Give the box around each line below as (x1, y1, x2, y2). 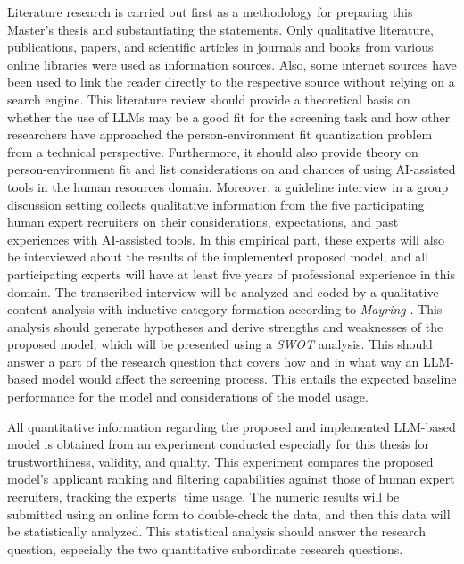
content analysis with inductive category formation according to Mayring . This (7, 300, 443, 319)
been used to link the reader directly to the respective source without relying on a (7, 72, 455, 91)
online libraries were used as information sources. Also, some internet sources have (7, 54, 457, 73)
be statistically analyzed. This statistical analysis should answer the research (7, 522, 427, 541)
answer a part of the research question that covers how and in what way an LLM (7, 352, 451, 370)
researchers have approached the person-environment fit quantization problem (7, 125, 433, 144)
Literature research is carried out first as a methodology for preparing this (7, 3, 413, 21)
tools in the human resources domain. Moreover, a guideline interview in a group (7, 177, 449, 195)
